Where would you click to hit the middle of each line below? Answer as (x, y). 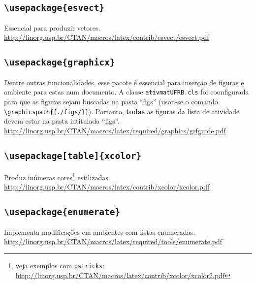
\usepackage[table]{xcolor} (73, 156)
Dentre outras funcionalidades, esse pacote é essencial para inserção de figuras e (124, 82)
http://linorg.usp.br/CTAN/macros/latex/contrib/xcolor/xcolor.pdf (107, 187)
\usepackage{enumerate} (62, 212)
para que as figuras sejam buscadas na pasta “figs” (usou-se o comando (111, 101)
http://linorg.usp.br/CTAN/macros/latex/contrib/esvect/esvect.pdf (107, 37)
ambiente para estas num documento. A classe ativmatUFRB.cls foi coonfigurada (127, 92)
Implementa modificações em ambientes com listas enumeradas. (100, 232)
